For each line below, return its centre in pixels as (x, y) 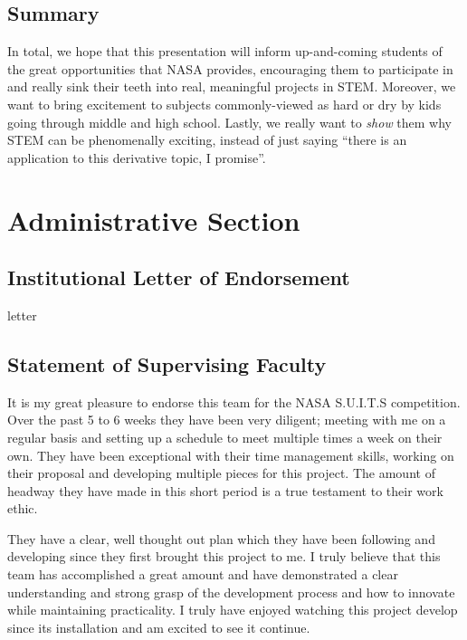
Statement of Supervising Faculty (167, 363)
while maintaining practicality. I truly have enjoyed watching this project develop (233, 610)
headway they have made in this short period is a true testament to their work (225, 490)
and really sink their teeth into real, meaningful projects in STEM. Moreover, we (232, 86)
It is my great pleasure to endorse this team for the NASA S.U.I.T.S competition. (234, 401)
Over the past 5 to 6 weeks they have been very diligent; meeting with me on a (227, 420)
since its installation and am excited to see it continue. (159, 627)
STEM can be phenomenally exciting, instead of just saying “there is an (207, 140)
